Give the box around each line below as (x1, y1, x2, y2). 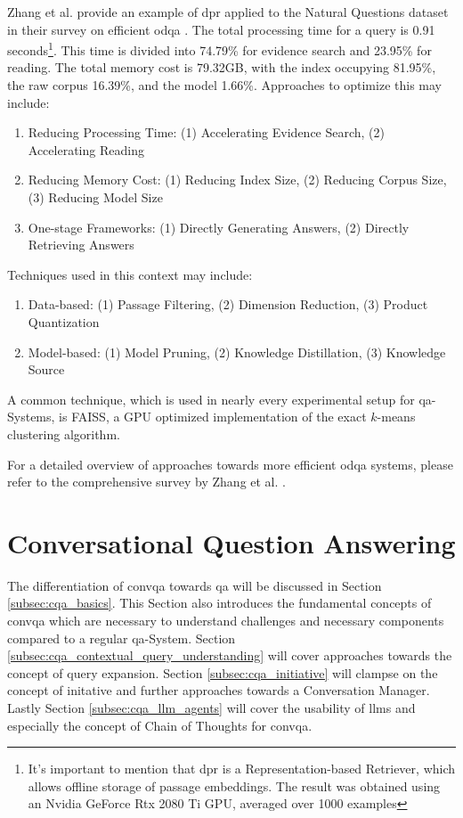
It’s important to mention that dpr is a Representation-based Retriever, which (28, 759, 456, 778)
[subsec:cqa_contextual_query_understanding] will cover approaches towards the (7, 646, 452, 665)
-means (377, 407, 416, 426)
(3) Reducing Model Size (28, 188, 163, 206)
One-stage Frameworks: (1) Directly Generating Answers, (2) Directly (28, 217, 410, 236)
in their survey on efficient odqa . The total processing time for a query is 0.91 (7, 20, 435, 38)
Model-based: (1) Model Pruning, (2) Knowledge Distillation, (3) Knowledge (28, 342, 446, 361)
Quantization (28, 312, 100, 331)
